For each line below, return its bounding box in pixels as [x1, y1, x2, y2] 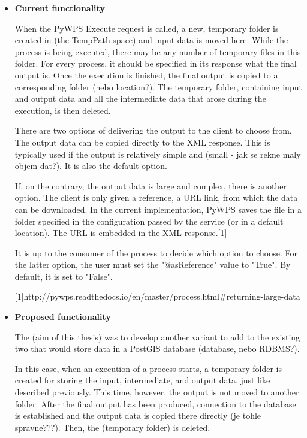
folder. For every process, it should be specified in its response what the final [14, 57, 297, 70]
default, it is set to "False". [14, 270, 113, 282]
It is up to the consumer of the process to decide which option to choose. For [14, 246, 298, 259]
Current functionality [14, 2, 105, 14]
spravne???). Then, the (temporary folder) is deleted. [14, 421, 210, 433]
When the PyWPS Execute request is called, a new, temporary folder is [14, 22, 279, 34]
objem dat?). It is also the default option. [14, 159, 167, 172]
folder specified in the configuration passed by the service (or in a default [14, 215, 284, 227]
